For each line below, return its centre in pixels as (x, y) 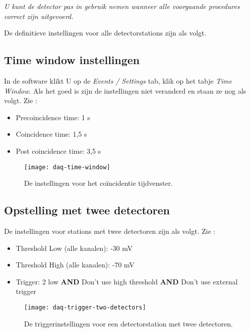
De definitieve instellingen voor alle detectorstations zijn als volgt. (105, 33)
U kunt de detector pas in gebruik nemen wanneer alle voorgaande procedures (122, 6)
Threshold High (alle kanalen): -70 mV (75, 265)
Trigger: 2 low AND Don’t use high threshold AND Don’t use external (127, 281)
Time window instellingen (72, 60)
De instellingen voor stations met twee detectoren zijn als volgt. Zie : (110, 231)
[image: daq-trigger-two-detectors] (85, 307)
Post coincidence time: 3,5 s (58, 150)
